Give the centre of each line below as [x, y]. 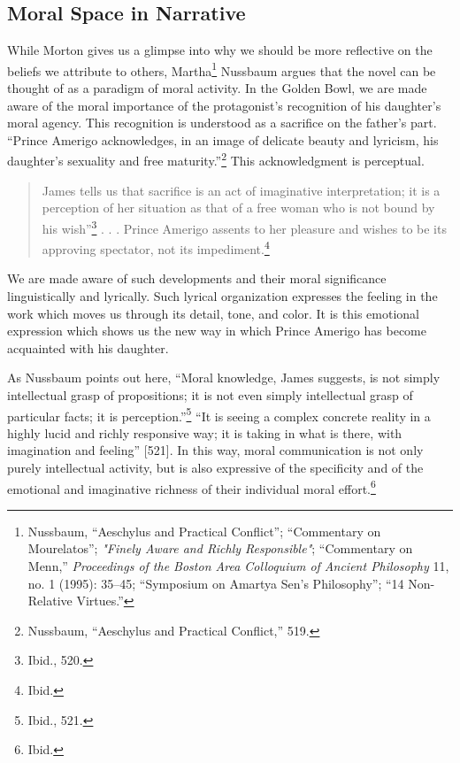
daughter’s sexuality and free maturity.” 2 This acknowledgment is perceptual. [216, 159]
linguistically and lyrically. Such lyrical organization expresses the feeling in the [222, 295]
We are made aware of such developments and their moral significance [197, 278]
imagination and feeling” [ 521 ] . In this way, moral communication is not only [215, 450]
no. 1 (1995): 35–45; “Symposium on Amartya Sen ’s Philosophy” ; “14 [216, 583]
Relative [50, 601]
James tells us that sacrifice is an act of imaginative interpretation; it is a [241, 190]
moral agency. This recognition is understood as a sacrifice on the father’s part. [222, 123]
